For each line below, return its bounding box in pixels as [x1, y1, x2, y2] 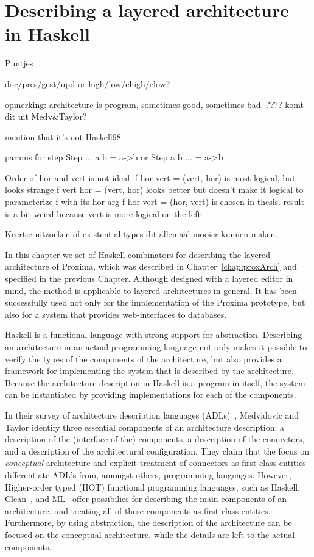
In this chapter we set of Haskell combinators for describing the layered [5, 248, 271, 261]
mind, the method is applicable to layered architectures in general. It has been [5, 284, 297, 296]
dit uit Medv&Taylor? [5, 110, 87, 123]
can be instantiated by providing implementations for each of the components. [5, 388, 296, 401]
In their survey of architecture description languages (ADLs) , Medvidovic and [5, 408, 299, 421]
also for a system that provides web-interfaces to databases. [5, 307, 227, 320]
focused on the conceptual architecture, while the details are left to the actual [5, 528, 295, 541]
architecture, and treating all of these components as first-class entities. [5, 504, 271, 517]
